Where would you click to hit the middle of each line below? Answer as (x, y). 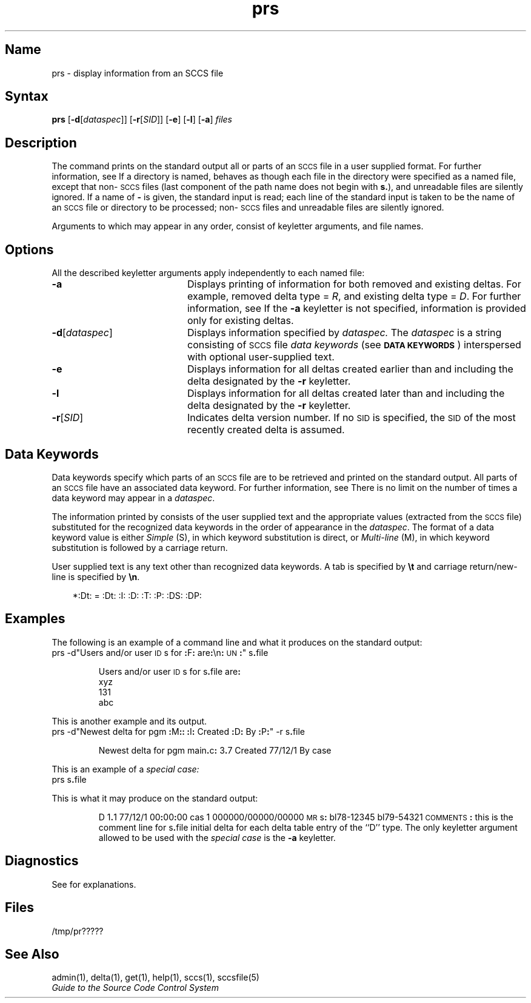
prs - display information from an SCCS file (138, 73)
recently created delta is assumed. (266, 430)
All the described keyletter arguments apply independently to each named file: (208, 273)
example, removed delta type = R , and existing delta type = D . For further (354, 296)
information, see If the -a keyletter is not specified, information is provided (356, 309)
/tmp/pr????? (78, 931)
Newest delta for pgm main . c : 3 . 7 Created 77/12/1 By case (215, 750)
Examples (35, 619)
